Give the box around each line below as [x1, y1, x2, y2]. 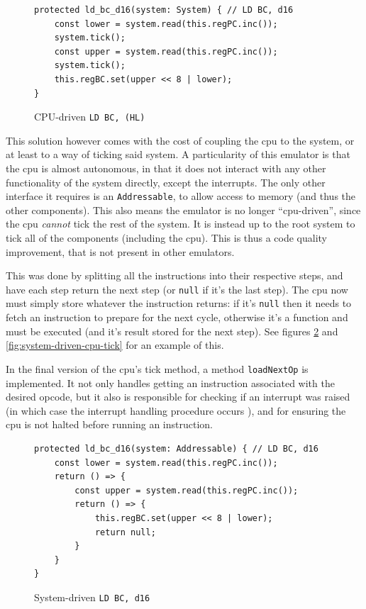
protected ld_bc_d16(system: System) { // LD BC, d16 [34, 5, 294, 15]
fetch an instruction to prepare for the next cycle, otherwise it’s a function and [6, 310, 348, 325]
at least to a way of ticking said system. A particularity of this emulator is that [6, 147, 350, 162]
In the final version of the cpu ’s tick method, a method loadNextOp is [6, 361, 309, 376]
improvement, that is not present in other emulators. [6, 244, 235, 259]
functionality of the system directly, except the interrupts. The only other [6, 174, 326, 189]
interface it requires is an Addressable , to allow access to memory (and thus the [6, 189, 356, 203]
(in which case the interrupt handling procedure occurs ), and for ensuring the [6, 403, 346, 418]
